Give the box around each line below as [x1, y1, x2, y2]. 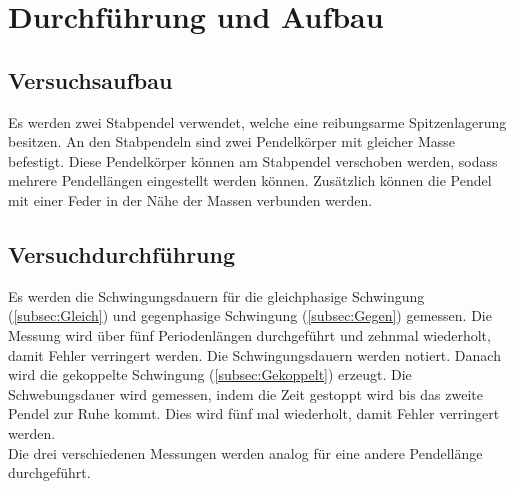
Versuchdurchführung [8, 238, 236, 269]
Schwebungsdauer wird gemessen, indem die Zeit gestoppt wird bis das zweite [8, 383, 483, 404]
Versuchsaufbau [8, 64, 173, 95]
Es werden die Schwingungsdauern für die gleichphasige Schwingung [8, 285, 425, 306]
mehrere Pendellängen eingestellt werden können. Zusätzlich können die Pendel [8, 170, 492, 191]
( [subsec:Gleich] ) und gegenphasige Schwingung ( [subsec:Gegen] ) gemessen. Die [8, 305, 492, 326]
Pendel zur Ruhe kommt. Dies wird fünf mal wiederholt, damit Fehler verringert [8, 403, 500, 424]
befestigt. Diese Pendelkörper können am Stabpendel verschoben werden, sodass [8, 150, 498, 171]
